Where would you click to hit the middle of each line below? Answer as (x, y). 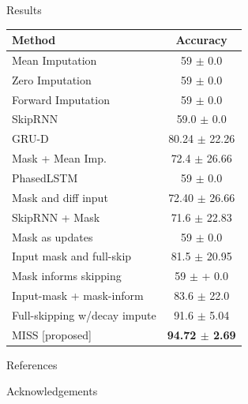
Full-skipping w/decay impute (84, 314)
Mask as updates (53, 236)
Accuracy (201, 40)
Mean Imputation (54, 60)
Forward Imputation (61, 99)
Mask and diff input (60, 197)
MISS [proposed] (52, 334)
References (32, 364)
